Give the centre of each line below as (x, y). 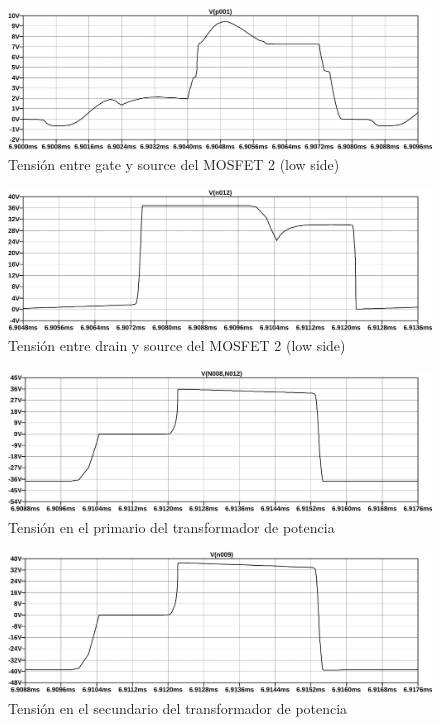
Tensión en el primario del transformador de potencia (171, 526)
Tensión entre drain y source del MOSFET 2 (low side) (177, 345)
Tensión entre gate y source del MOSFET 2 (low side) (174, 164)
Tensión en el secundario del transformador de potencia (178, 707)
